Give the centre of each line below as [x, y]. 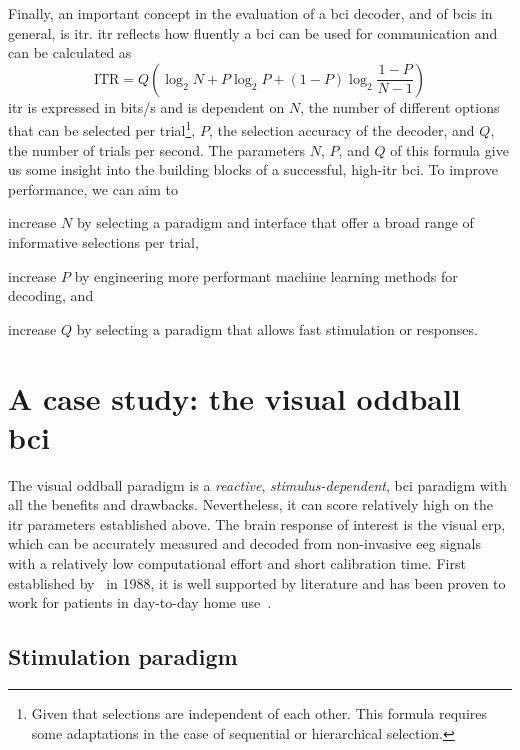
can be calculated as [70, 52]
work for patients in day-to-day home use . [140, 602]
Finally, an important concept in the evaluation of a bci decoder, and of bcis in [250, 13]
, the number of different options [400, 106]
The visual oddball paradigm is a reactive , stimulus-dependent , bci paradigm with [257, 484]
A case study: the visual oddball [234, 397]
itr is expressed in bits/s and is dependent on [146, 106]
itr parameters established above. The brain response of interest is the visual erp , [257, 523]
